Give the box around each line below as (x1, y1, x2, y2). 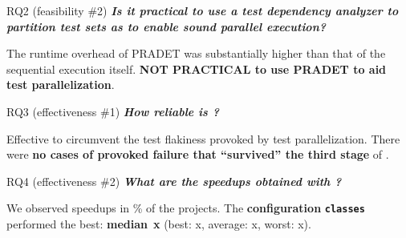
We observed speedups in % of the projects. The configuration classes (6, 200, 365, 216)
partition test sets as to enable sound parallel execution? (6, 18, 327, 34)
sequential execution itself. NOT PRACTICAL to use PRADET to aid (6, 60, 387, 77)
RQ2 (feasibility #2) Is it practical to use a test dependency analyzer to (6, 2, 399, 18)
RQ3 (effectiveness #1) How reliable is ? (6, 103, 219, 119)
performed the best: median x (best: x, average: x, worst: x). (6, 216, 311, 232)
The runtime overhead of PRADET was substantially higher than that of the (6, 45, 386, 62)
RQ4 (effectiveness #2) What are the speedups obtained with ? (6, 172, 342, 189)
